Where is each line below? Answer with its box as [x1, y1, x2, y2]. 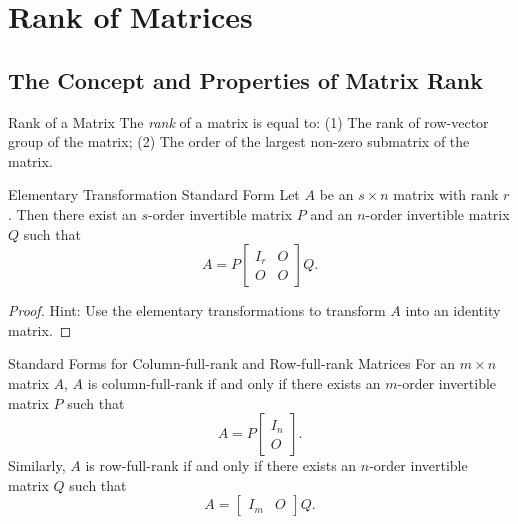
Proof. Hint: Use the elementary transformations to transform [8, 300, 386, 321]
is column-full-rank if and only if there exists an [87, 372, 381, 393]
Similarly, [8, 455, 66, 476]
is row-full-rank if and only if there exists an [85, 455, 357, 476]
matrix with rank [393, 184, 499, 205]
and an [310, 203, 353, 224]
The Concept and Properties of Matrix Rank [8, 64, 483, 95]
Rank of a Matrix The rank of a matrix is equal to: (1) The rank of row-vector [8, 111, 489, 132]
